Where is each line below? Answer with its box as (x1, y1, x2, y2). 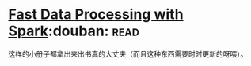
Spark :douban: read (8, 22, 140, 40)
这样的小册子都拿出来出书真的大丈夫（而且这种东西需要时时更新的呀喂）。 (8, 49, 248, 58)
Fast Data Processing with (8, 5, 184, 24)
